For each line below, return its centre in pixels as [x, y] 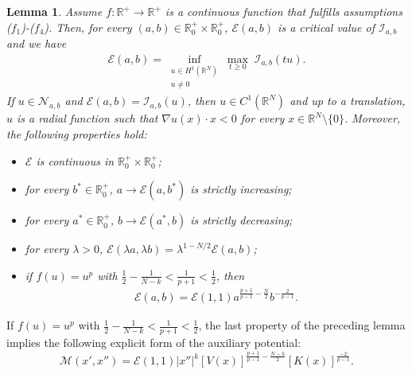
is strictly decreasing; [241, 220]
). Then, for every [88, 27]
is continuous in [75, 160]
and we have [37, 43]
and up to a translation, [348, 101]
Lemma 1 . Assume [54, 11]
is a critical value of [326, 27]
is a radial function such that [87, 118]
